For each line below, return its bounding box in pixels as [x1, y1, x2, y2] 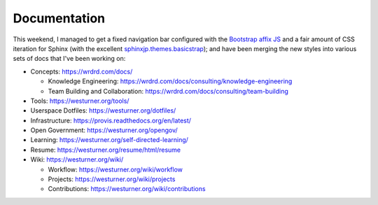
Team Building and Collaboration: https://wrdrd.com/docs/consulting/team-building [48, 87, 288, 95]
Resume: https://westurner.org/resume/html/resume [30, 146, 181, 154]
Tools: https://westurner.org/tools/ [30, 97, 129, 105]
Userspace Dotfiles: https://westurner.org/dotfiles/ [30, 106, 176, 115]
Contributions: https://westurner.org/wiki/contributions [48, 185, 206, 193]
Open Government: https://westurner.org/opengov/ [30, 126, 178, 134]
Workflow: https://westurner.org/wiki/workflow [48, 165, 183, 174]
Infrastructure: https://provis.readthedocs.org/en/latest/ [30, 116, 192, 125]
